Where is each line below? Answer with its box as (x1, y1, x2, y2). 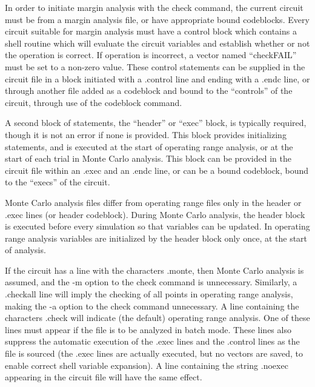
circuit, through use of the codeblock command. (5, 96, 182, 108)
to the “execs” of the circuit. (5, 176, 110, 188)
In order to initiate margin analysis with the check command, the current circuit (5, 1, 303, 13)
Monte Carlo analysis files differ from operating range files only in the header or (5, 196, 302, 208)
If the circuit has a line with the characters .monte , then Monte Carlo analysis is (5, 263, 304, 276)
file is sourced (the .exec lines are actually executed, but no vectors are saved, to (5, 347, 303, 360)
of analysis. (5, 243, 46, 256)
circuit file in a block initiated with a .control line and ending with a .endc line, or (5, 72, 310, 85)
